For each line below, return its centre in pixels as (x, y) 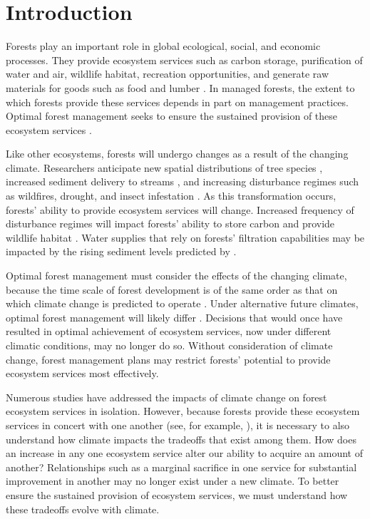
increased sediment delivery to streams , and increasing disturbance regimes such (183, 181)
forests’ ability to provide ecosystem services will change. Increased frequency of (180, 209)
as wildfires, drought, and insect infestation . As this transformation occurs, (171, 196)
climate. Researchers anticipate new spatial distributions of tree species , (164, 167)
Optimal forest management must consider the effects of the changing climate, (176, 276)
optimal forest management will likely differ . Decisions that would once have (174, 317)
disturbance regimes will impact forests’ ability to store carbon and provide (170, 223)
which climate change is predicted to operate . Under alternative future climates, (182, 303)
